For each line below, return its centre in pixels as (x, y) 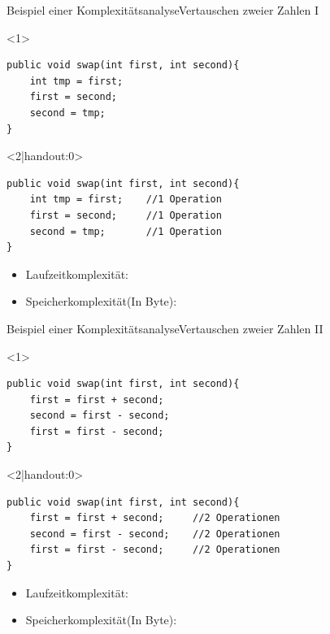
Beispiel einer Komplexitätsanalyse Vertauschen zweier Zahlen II (165, 328)
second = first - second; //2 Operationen (155, 534)
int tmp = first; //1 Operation (126, 200)
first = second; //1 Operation (126, 215)
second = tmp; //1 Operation (126, 231)
